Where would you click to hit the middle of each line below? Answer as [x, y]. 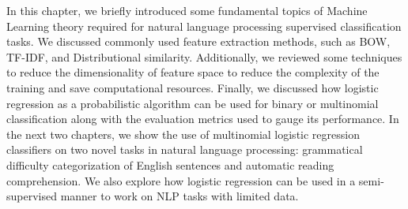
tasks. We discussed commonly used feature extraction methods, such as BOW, [198, 41]
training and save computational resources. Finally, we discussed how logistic [193, 87]
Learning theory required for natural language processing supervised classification [204, 26]
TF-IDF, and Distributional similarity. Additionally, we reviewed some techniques [204, 56]
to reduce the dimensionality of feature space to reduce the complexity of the [193, 72]
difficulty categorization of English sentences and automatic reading [170, 164]
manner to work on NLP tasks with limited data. [179, 196]
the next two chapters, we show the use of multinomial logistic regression [183, 134]
